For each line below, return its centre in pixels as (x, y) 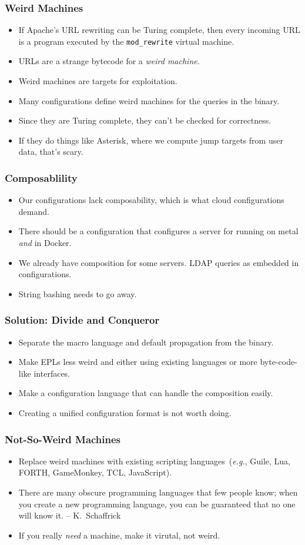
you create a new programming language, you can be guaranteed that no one (157, 504)
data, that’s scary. (51, 152)
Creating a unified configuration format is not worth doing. (125, 413)
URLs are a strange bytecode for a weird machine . (109, 61)
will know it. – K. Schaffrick (70, 515)
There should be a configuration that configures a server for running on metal (158, 231)
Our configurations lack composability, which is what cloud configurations (151, 200)
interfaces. (52, 373)
